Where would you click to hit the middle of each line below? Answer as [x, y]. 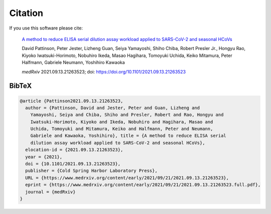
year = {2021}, [44, 157]
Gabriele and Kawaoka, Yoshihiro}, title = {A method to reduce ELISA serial [128, 136]
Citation [26, 13]
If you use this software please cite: [46, 28]
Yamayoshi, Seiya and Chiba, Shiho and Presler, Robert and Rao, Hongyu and [127, 115]
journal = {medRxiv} [50, 192]
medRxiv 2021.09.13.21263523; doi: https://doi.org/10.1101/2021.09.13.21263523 [104, 71]
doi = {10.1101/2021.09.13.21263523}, [73, 164]
